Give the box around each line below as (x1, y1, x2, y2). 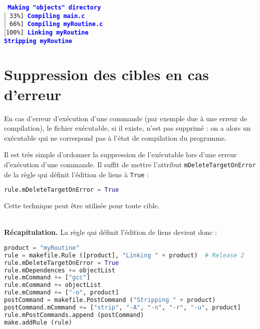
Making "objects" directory (8, 4, 101, 11)
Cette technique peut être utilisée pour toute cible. (4, 200, 160, 211)
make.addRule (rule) (4, 318, 73, 326)
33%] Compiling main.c (10, 12, 85, 20)
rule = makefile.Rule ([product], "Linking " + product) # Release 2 (4, 251, 244, 259)
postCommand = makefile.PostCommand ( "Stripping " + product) (4, 296, 216, 304)
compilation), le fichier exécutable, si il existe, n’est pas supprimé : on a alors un (4, 123, 251, 133)
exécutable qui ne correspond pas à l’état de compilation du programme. (4, 132, 227, 143)
